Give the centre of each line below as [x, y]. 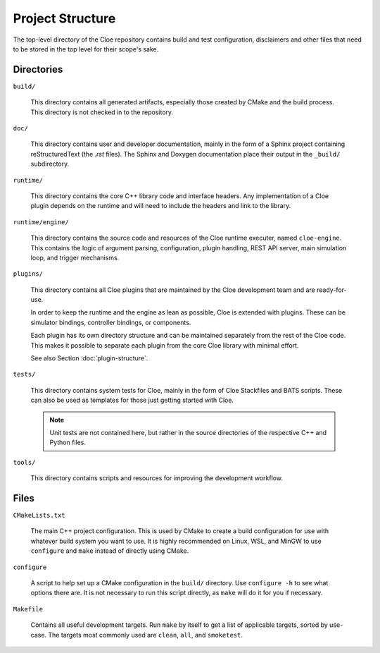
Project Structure [64, 18]
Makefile [28, 609]
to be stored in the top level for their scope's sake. [86, 49]
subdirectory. [50, 164]
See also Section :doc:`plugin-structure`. [89, 358]
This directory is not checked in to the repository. [102, 112]
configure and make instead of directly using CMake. [110, 551]
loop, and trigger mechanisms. [75, 257]
